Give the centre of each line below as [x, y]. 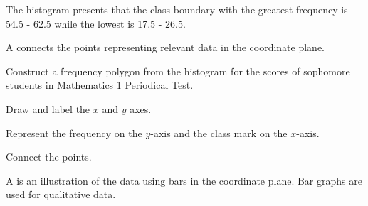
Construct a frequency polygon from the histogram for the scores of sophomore [178, 71]
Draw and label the [48, 108]
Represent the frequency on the [74, 132]
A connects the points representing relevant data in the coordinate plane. [165, 47]
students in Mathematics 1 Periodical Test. [100, 85]
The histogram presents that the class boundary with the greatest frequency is [177, 9]
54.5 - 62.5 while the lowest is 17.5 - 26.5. [96, 23]
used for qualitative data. [61, 194]
